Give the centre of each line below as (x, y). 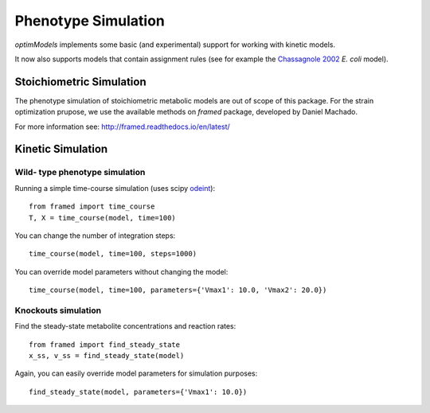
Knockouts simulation (58, 310)
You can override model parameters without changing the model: (121, 271)
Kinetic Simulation (61, 149)
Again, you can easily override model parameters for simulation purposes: (136, 373)
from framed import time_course (92, 206)
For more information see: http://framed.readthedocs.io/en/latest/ (122, 127)
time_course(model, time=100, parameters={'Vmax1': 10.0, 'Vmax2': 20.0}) (178, 290)
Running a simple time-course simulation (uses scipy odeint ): (115, 188)
